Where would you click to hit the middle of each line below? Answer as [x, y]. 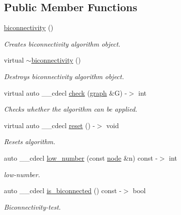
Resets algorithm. [30, 141]
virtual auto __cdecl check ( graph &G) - [65, 92]
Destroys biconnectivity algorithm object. [64, 76]
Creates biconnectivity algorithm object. [62, 43]
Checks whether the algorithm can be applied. [71, 109]
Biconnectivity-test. [32, 207]
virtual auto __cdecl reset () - [50, 125]
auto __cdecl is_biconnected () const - [63, 190]
